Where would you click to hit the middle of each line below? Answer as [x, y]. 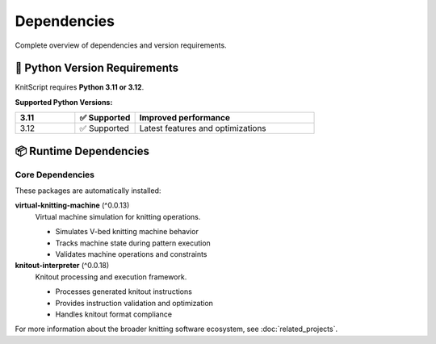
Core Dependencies [55, 174]
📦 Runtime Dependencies [82, 151]
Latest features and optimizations [203, 128]
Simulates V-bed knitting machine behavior [127, 232]
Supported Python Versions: [64, 102]
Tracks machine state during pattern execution [133, 243]
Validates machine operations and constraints [131, 254]
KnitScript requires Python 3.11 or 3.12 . [80, 87]
